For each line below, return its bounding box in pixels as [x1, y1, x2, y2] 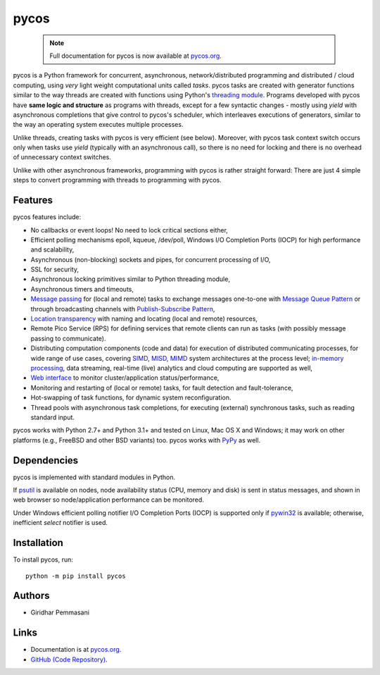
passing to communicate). [30, 334, 106, 342]
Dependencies [13, 454, 79, 466]
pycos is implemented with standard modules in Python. [13, 473, 176, 481]
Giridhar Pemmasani [30, 608, 89, 617]
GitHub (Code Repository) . [30, 655, 108, 664]
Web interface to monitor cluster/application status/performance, [30, 373, 220, 382]
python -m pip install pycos [25, 571, 126, 580]
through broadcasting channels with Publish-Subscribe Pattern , [30, 304, 215, 313]
